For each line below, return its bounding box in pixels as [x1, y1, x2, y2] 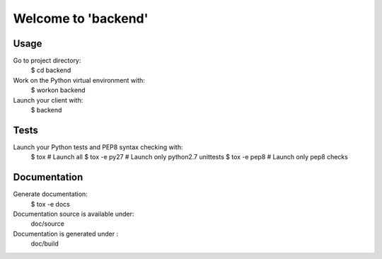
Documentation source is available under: [13, 209, 134, 218]
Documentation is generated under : [13, 229, 119, 238]
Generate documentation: [13, 190, 88, 198]
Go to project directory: [13, 57, 81, 65]
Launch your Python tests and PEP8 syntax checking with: [13, 142, 183, 151]
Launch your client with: [13, 96, 83, 104]
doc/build [30, 239, 59, 248]
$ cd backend [30, 66, 71, 74]
